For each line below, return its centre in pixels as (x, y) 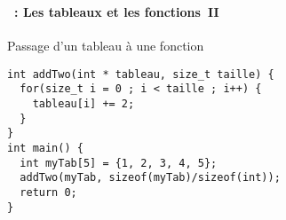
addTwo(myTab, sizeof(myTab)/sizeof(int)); (150, 178)
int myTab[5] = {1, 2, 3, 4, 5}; (119, 163)
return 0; (48, 192)
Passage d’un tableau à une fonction (106, 46)
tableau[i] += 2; (83, 104)
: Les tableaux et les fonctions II (117, 11)
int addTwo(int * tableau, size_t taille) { (141, 74)
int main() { (45, 148)
